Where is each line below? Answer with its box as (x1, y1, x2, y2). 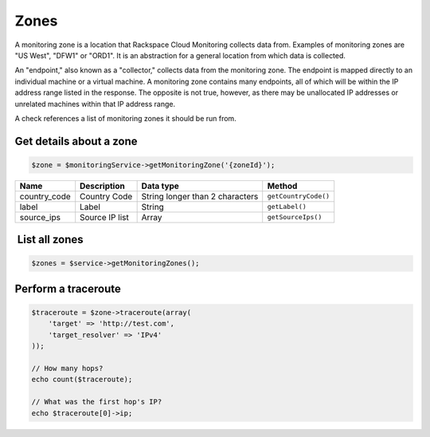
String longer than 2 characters (141, 191, 259, 202)
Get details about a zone (14, 134, 139, 148)
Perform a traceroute (14, 281, 121, 295)
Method (267, 180, 298, 191)
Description (80, 180, 125, 191)
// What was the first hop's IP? (31, 397, 162, 407)
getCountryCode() (267, 192, 330, 201)
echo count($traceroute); (31, 375, 133, 384)
